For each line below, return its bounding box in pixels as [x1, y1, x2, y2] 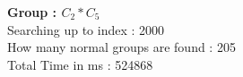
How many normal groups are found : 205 [7, 38, 236, 56]
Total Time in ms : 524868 [7, 55, 153, 73]
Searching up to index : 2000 [7, 20, 165, 38]
